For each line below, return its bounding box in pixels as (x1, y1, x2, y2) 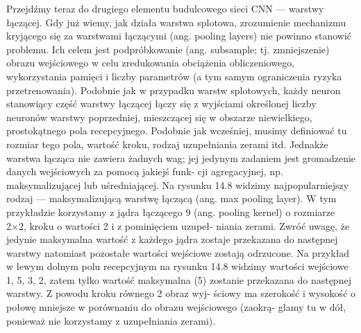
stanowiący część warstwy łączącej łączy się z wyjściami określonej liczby (6, 96, 317, 111)
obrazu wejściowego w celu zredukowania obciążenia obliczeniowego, (6, 55, 295, 70)
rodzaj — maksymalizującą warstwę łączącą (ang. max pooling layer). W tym (6, 191, 337, 206)
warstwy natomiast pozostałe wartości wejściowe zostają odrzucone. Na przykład (6, 245, 350, 260)
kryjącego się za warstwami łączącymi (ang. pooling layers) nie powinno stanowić (6, 28, 352, 43)
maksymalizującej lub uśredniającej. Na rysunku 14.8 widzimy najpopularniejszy (6, 177, 349, 192)
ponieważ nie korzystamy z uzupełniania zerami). (6, 313, 216, 327)
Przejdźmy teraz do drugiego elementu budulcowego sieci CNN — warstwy (6, 1, 324, 15)
